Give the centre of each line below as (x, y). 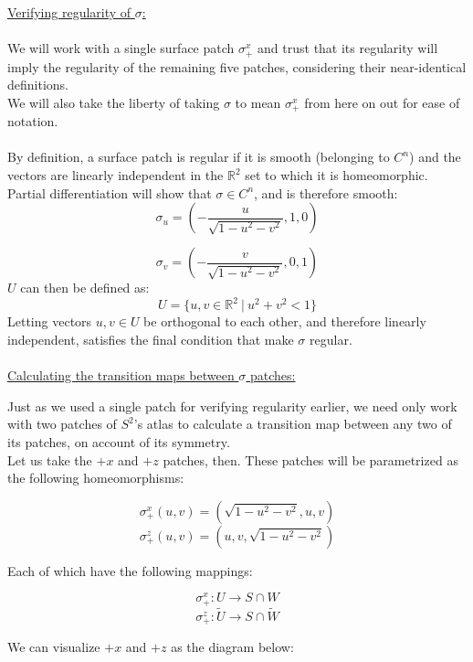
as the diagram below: (232, 647)
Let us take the (50, 459)
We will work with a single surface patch (121, 48)
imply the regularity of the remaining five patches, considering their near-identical (237, 66)
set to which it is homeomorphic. (336, 175)
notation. (33, 121)
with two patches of (62, 424)
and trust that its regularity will (348, 48)
